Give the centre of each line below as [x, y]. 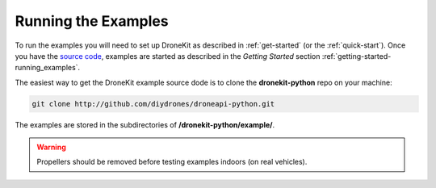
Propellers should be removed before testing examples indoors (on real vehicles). [172, 162]
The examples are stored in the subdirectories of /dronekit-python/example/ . [145, 124]
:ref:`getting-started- [356, 56]
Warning [51, 147]
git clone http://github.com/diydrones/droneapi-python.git [153, 104]
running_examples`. [48, 68]
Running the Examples [92, 21]
